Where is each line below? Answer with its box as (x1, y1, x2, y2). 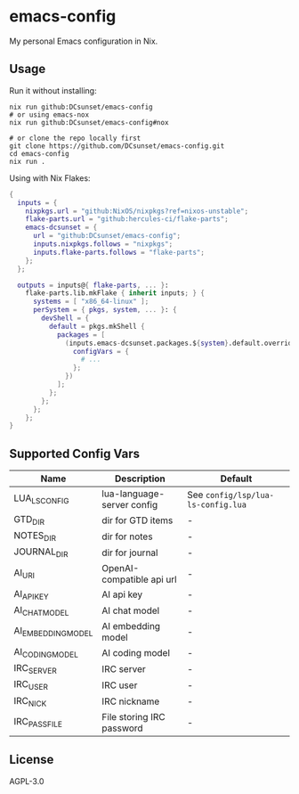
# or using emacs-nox (9, 110, 90, 119)
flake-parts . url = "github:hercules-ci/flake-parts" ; (25, 215, 229, 224)
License (9, 752, 54, 767)
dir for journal (101, 546, 158, 559)
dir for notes (101, 530, 153, 543)
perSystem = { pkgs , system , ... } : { (32, 306, 177, 315)
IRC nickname (101, 695, 160, 708)
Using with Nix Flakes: (9, 172, 91, 184)
